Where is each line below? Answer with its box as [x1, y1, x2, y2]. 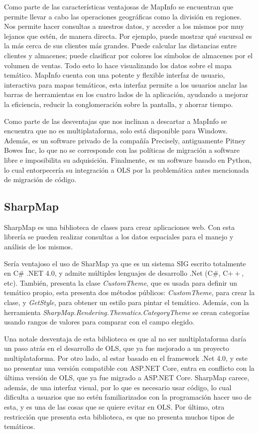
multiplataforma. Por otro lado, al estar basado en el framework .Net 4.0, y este [4, 353, 248, 363]
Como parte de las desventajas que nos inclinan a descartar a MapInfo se [4, 115, 227, 126]
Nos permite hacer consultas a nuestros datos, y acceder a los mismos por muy [4, 21, 244, 31]
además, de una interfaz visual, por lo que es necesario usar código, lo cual [4, 382, 232, 392]
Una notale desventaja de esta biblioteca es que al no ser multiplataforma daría [4, 333, 247, 343]
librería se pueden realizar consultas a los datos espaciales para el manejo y [4, 231, 234, 242]
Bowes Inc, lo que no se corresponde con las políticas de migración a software [4, 145, 240, 155]
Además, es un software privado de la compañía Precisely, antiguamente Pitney [4, 135, 246, 145]
